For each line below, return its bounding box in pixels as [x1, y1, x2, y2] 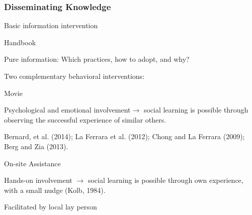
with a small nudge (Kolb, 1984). [4, 184, 106, 195]
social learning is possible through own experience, [88, 175, 243, 185]
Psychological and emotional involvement [4, 104, 131, 115]
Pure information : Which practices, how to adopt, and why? [4, 54, 190, 64]
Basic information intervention [4, 20, 98, 31]
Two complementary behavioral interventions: [4, 71, 145, 81]
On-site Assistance [4, 158, 61, 168]
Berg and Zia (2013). [4, 141, 68, 151]
